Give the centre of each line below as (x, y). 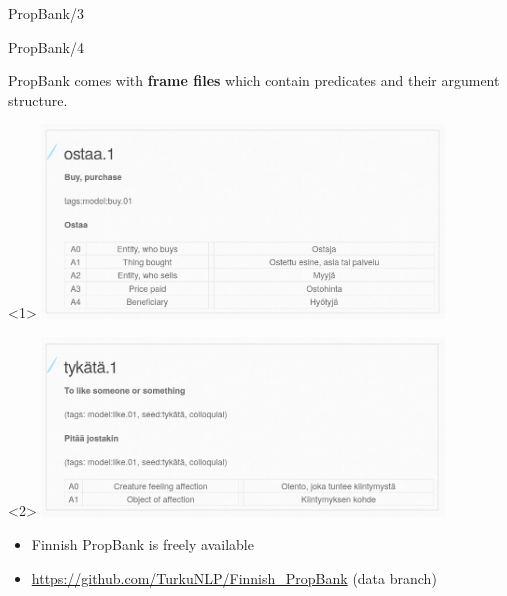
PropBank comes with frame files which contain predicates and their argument (254, 80)
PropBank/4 (46, 46)
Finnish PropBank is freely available (142, 544)
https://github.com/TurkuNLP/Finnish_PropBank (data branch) (234, 577)
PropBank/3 (46, 13)
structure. (38, 99)
